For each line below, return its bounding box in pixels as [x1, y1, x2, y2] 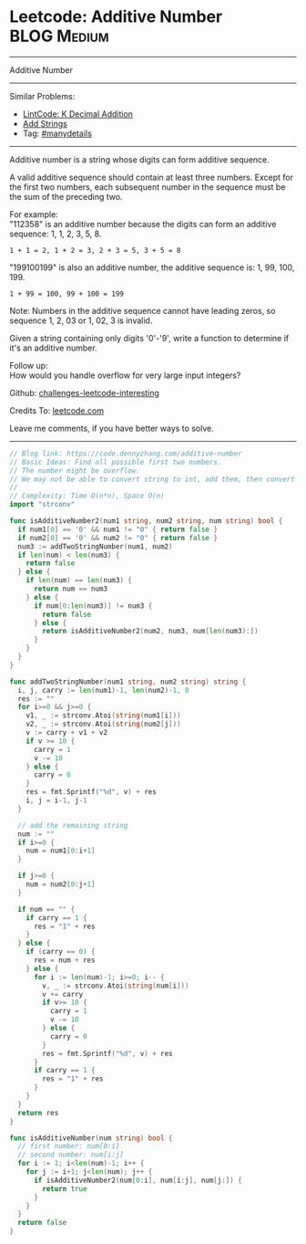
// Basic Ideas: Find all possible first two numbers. [9, 457, 222, 466]
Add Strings [22, 118, 68, 129]
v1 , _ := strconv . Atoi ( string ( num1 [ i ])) [25, 711, 181, 720]
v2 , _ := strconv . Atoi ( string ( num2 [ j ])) [25, 719, 181, 729]
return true [42, 1184, 88, 1193]
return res [17, 1108, 59, 1117]
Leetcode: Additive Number [9, 6, 223, 27]
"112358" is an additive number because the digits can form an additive [9, 218, 277, 229]
